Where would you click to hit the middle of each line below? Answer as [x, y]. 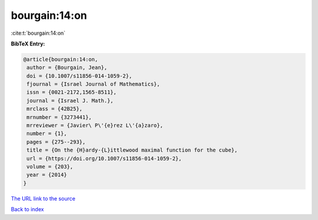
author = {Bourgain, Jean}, [67, 68]
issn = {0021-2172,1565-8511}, [72, 92]
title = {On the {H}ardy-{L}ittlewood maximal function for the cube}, [132, 150]
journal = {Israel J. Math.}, [70, 101]
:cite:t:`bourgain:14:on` [38, 33]
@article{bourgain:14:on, [61, 59]
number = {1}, [47, 134]
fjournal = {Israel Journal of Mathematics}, [93, 84]
